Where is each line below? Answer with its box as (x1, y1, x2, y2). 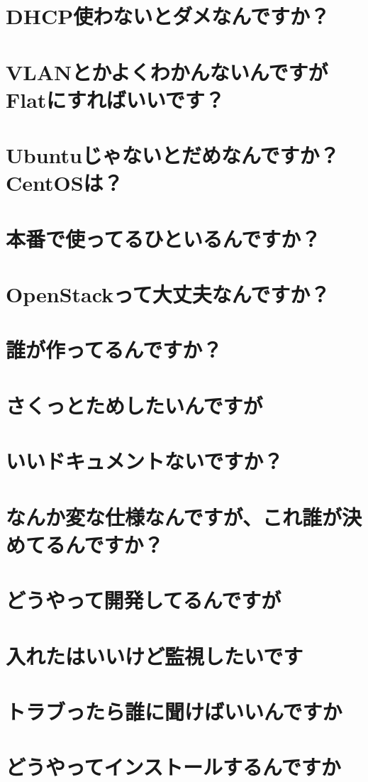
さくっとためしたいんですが (6, 390, 263, 419)
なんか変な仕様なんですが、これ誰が (6, 502, 342, 531)
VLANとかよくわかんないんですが (6, 57, 328, 86)
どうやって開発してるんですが (6, 585, 281, 615)
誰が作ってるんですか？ (6, 335, 223, 364)
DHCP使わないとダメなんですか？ (6, 1, 330, 31)
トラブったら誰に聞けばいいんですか (6, 696, 342, 725)
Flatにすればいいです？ (6, 84, 225, 114)
